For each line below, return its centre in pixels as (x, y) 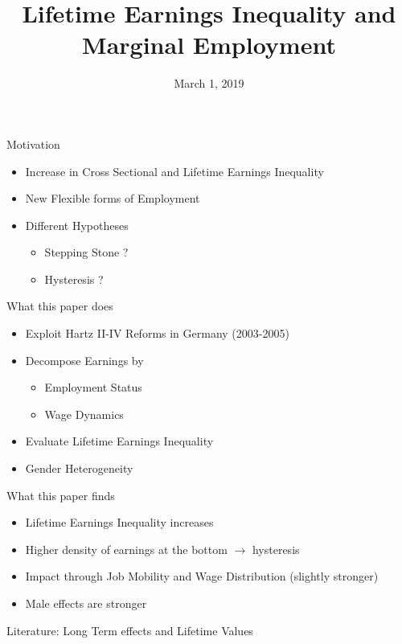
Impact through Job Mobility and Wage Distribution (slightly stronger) (202, 576)
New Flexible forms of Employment (113, 198)
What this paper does (60, 306)
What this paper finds (61, 495)
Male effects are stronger (86, 603)
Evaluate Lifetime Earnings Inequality (119, 441)
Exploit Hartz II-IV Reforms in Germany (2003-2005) (157, 333)
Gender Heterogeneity (79, 468)
